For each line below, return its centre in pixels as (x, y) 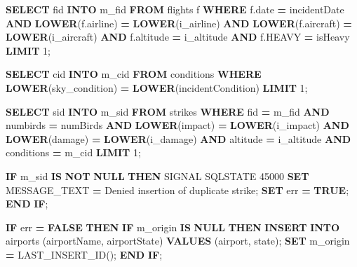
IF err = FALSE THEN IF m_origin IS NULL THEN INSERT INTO (173, 227)
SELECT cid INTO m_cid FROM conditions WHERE (134, 74)
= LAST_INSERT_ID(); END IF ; (84, 254)
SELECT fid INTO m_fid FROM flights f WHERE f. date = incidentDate (175, 9)
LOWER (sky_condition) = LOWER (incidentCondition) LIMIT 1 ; (157, 87)
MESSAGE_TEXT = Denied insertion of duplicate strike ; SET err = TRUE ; (177, 190)
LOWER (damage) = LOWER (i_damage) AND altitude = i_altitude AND (178, 138)
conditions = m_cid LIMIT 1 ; (73, 152)
